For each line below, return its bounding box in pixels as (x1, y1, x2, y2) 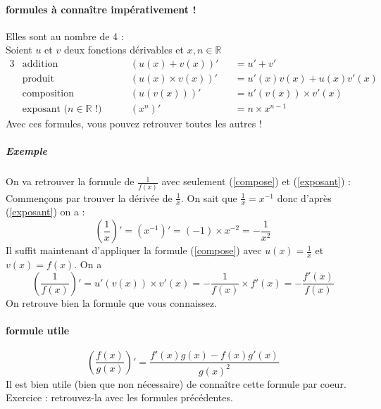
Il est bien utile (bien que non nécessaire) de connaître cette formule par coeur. (6, 376, 346, 391)
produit (22, 74, 54, 84)
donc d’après (277, 190, 332, 205)
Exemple (6, 144, 47, 158)
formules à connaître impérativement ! (6, 1, 196, 16)
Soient (6, 42, 32, 57)
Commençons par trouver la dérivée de (6, 190, 173, 205)
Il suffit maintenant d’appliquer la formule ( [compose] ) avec (6, 243, 262, 258)
